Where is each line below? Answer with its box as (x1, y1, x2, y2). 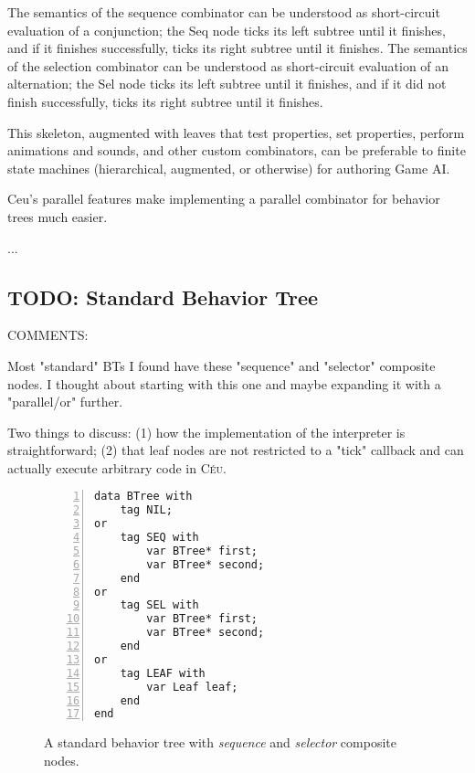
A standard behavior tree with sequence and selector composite (44, 733, 396, 752)
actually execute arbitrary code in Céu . (7, 458, 227, 477)
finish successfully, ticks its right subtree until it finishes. (7, 91, 323, 111)
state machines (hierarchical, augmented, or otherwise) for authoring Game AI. (7, 158, 450, 177)
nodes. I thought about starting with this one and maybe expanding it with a (7, 374, 441, 393)
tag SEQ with (120, 531, 199, 545)
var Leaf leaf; (146, 680, 238, 694)
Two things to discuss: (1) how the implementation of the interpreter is (7, 422, 406, 441)
